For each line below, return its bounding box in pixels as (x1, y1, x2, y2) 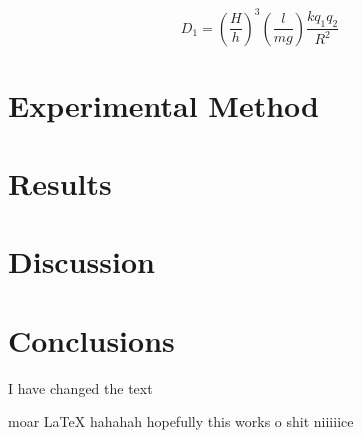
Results (8, 163, 112, 204)
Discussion (8, 241, 155, 282)
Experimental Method (8, 84, 319, 125)
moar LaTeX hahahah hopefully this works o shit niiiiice (8, 411, 354, 432)
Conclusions (8, 319, 175, 360)
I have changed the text (8, 377, 153, 398)
